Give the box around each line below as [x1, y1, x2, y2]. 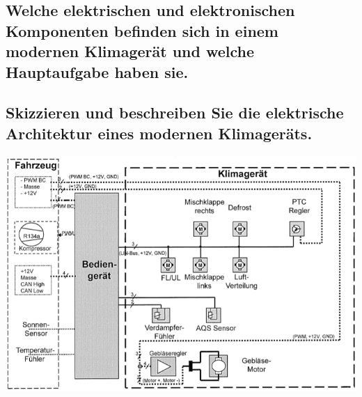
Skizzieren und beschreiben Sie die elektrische [6, 102, 344, 123]
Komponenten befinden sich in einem [6, 20, 278, 41]
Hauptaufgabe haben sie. [6, 61, 189, 82]
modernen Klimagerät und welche [6, 40, 255, 62]
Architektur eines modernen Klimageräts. [6, 122, 313, 143]
